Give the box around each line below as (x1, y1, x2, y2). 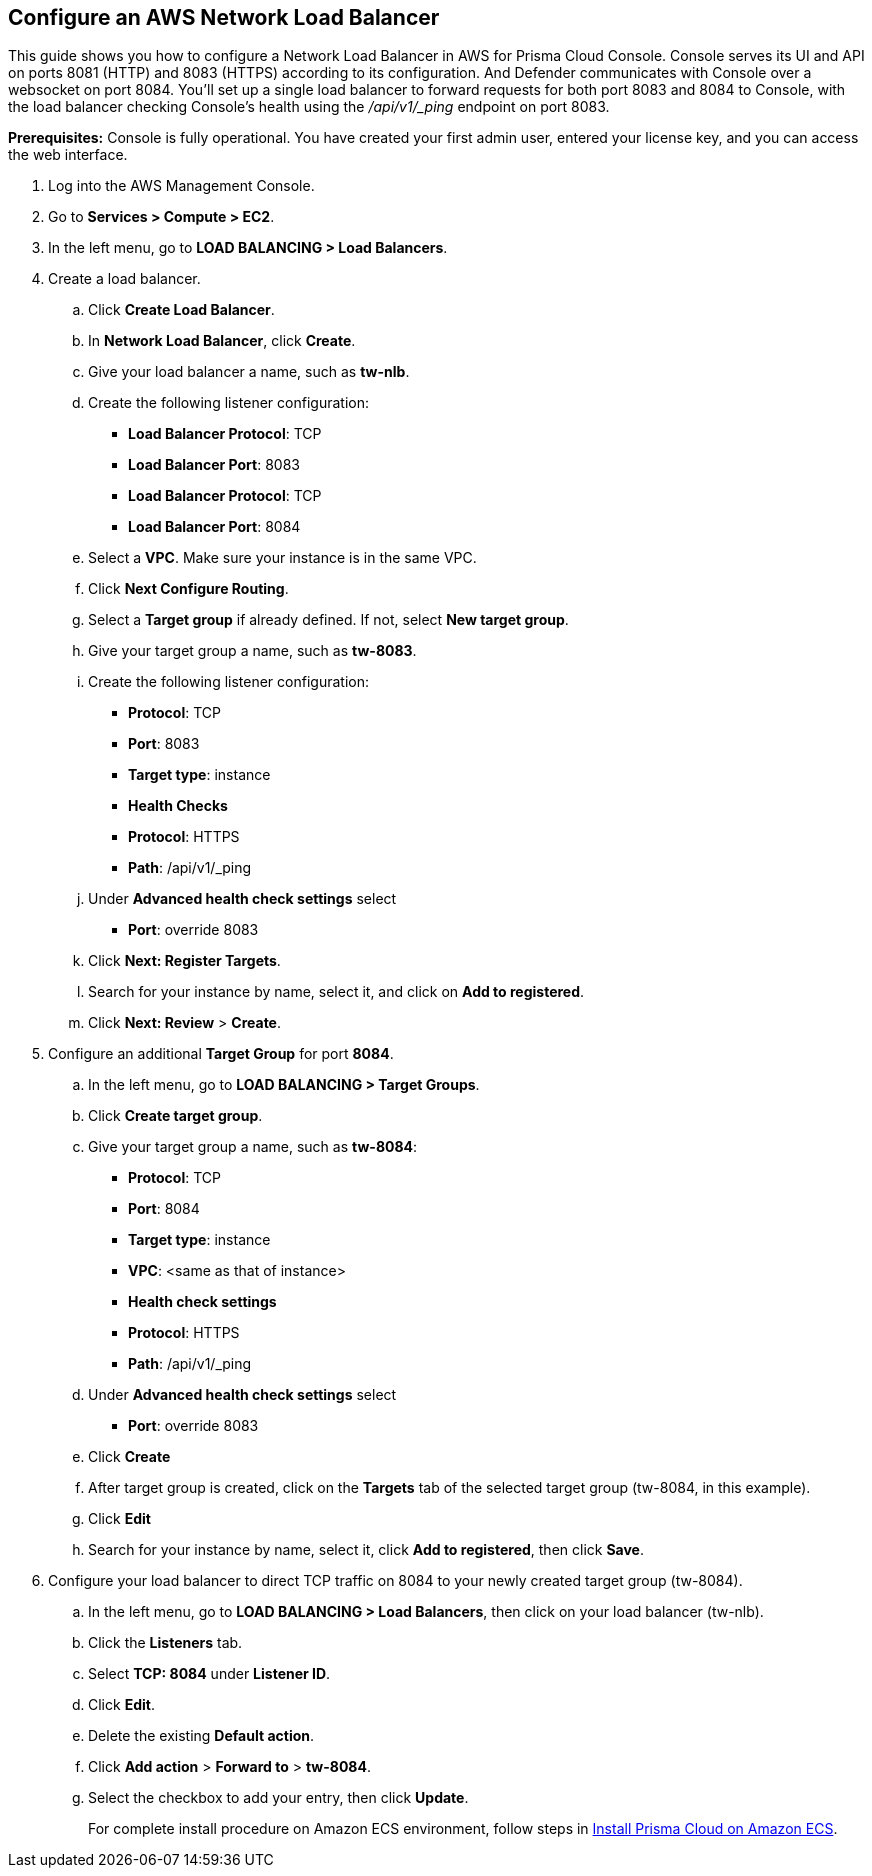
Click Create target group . (88, 1107, 263, 1125)
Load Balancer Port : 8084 (128, 518, 301, 536)
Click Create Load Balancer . (88, 301, 275, 319)
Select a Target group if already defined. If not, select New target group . (88, 611, 569, 629)
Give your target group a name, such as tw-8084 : (88, 1138, 418, 1156)
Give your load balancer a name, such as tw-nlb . (88, 363, 410, 381)
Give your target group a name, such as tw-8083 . (88, 642, 417, 660)
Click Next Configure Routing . (88, 580, 289, 598)
